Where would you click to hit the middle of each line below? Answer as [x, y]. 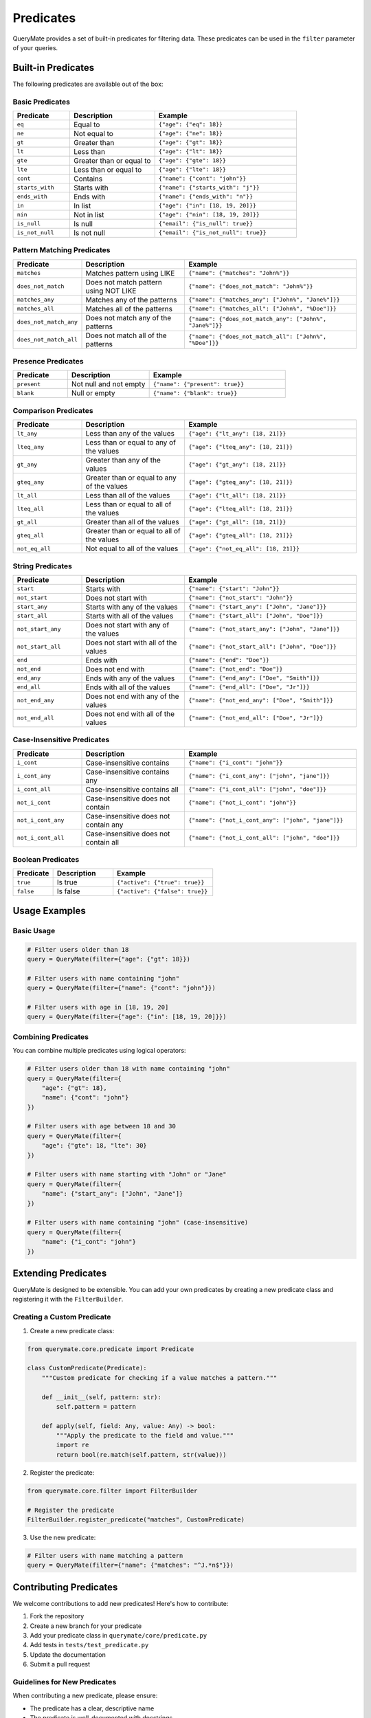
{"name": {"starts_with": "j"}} [209, 188]
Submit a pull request [60, 1664]
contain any [104, 825]
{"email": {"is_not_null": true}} [213, 233]
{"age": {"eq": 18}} [191, 125]
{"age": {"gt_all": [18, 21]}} [237, 522]
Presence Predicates [48, 361]
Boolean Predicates [46, 860]
